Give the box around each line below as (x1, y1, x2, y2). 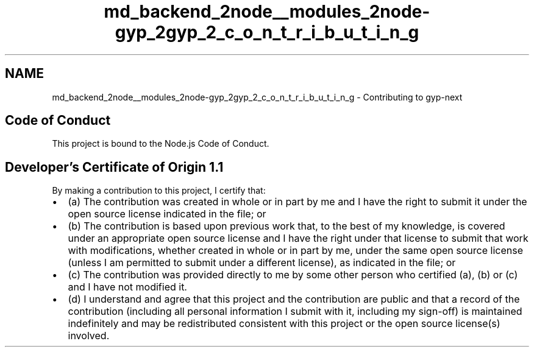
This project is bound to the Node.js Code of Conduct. (52, 138, 269, 149)
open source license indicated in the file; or (68, 208, 266, 220)
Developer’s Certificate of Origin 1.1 (5, 159, 224, 175)
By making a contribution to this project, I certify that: (52, 185, 266, 196)
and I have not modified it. (68, 281, 187, 294)
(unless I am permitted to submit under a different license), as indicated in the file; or (68, 256, 456, 269)
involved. (68, 329, 110, 342)
